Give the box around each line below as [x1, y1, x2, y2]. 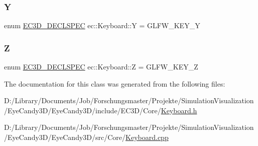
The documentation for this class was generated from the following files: [4, 78, 225, 89]
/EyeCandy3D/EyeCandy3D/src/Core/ [4, 132, 126, 142]
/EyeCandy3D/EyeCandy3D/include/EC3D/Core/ [4, 105, 161, 115]
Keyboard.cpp [125, 132, 169, 142]
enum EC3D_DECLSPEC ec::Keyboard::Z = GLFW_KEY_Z [4, 61, 198, 72]
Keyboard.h [161, 105, 197, 115]
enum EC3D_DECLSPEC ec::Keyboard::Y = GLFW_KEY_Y [4, 20, 200, 31]
